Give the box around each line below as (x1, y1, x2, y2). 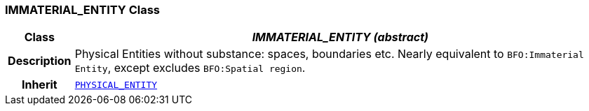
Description (8, 54, 72, 68)
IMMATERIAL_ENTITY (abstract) (252, 30, 429, 45)
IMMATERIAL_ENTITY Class (5, 3, 161, 17)
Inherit (21, 77, 57, 92)
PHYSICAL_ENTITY (74, 79, 158, 90)
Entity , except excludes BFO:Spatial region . (74, 61, 306, 75)
